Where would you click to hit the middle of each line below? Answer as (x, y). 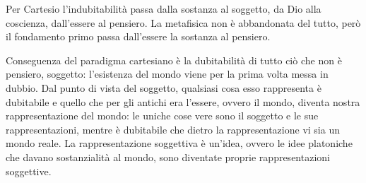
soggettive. (29, 171)
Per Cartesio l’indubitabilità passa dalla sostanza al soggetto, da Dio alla (164, 8)
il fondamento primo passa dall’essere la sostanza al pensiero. (138, 36)
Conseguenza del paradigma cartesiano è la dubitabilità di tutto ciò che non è (174, 60)
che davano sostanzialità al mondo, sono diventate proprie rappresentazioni (168, 157)
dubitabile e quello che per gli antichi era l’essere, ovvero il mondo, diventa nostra (183, 101)
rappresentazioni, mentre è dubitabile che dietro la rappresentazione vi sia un (173, 129)
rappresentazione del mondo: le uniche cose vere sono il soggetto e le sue (162, 116)
